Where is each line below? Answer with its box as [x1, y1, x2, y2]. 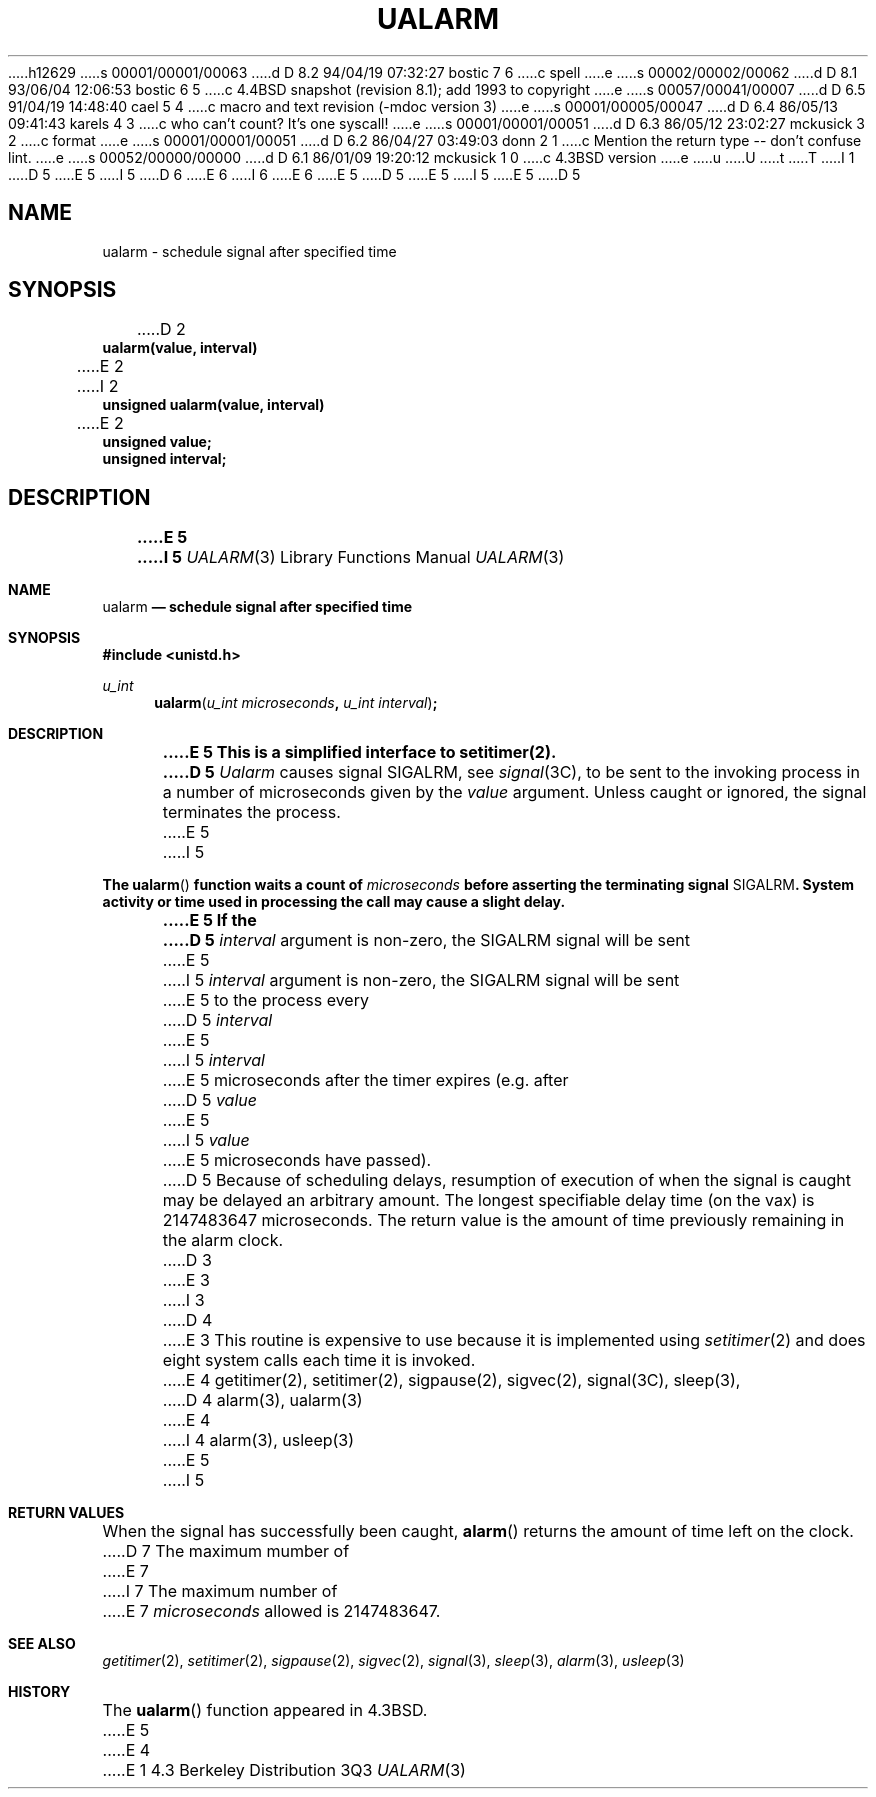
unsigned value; [102, 433, 212, 451]
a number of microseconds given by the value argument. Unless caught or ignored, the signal [162, 782, 867, 803]
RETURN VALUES [8, 1504, 125, 1522]
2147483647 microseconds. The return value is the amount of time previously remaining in [162, 1210, 845, 1231]
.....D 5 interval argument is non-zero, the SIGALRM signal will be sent [162, 930, 690, 951]
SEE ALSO [8, 1635, 76, 1653]
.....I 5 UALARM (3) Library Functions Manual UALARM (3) [136, 547, 565, 568]
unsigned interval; [102, 450, 227, 468]
